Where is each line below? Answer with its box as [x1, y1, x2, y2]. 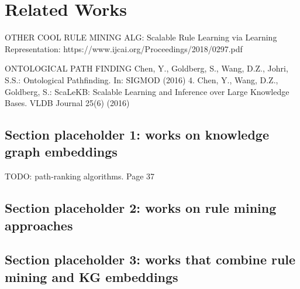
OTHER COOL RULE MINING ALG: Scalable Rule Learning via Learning [5, 31, 277, 43]
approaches [5, 216, 73, 234]
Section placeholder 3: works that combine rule [5, 250, 296, 268]
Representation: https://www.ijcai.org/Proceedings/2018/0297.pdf [5, 42, 243, 55]
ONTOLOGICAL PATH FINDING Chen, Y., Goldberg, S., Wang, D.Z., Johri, [5, 62, 288, 74]
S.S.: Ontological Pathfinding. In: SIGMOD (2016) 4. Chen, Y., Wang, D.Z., [5, 73, 278, 86]
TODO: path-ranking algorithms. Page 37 [5, 170, 155, 182]
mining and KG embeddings [5, 267, 178, 285]
